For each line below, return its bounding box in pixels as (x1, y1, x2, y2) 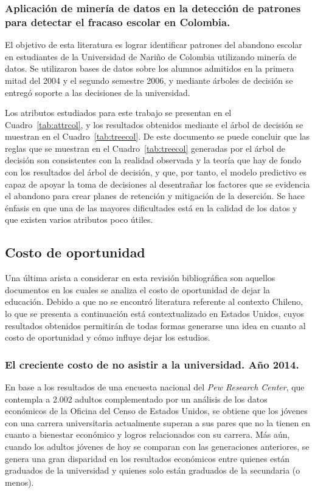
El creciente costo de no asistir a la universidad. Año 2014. (5, 356, 299, 372)
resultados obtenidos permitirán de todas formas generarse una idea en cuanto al (5, 319, 306, 331)
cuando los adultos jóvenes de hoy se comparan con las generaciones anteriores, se (5, 440, 310, 452)
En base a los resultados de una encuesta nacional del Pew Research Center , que (5, 381, 305, 393)
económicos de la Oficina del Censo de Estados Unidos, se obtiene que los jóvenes (5, 404, 308, 417)
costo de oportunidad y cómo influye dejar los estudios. (5, 331, 210, 344)
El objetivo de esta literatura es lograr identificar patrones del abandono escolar (5, 38, 302, 51)
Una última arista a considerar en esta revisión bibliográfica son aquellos (5, 271, 275, 284)
